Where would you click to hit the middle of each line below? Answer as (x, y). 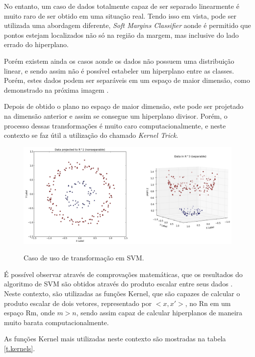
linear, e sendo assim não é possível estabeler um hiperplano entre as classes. (119, 70)
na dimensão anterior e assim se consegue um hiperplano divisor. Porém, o (116, 115)
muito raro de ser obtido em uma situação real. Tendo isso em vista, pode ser (120, 15)
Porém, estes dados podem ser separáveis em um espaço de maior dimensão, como (127, 80)
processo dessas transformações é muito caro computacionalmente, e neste (115, 125)
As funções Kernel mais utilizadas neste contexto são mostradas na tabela (115, 339)
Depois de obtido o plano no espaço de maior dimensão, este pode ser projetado (124, 106)
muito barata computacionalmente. (56, 322)
